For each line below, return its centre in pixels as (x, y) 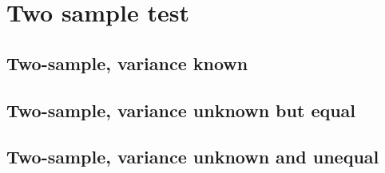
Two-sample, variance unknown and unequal (193, 157)
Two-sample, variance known (127, 63)
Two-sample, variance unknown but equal (181, 110)
